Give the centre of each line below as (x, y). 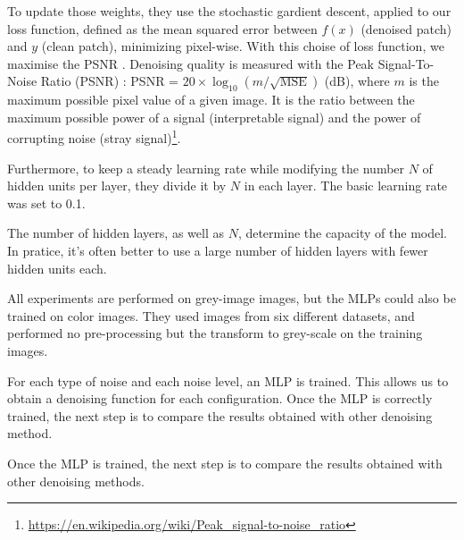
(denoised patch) (406, 28)
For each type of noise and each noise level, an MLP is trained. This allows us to (228, 380)
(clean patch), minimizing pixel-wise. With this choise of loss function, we (243, 46)
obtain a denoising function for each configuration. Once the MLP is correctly (220, 398)
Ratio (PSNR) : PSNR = (109, 81)
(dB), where (357, 81)
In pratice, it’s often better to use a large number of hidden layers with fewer (218, 250)
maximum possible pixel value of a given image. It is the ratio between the (211, 100)
